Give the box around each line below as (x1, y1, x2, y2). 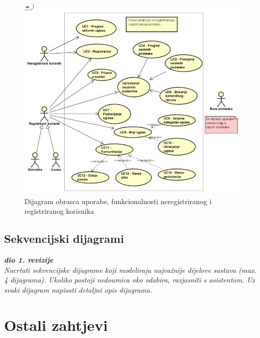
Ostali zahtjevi (4, 314, 108, 335)
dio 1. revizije (4, 255, 53, 265)
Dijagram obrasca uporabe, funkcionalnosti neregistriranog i (24, 195, 212, 206)
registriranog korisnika (24, 206, 94, 216)
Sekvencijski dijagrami (4, 231, 124, 246)
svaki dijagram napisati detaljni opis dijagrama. (4, 285, 152, 295)
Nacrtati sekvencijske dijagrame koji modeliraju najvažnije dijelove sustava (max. (4, 264, 256, 275)
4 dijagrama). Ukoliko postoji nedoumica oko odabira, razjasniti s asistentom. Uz (4, 274, 255, 285)
